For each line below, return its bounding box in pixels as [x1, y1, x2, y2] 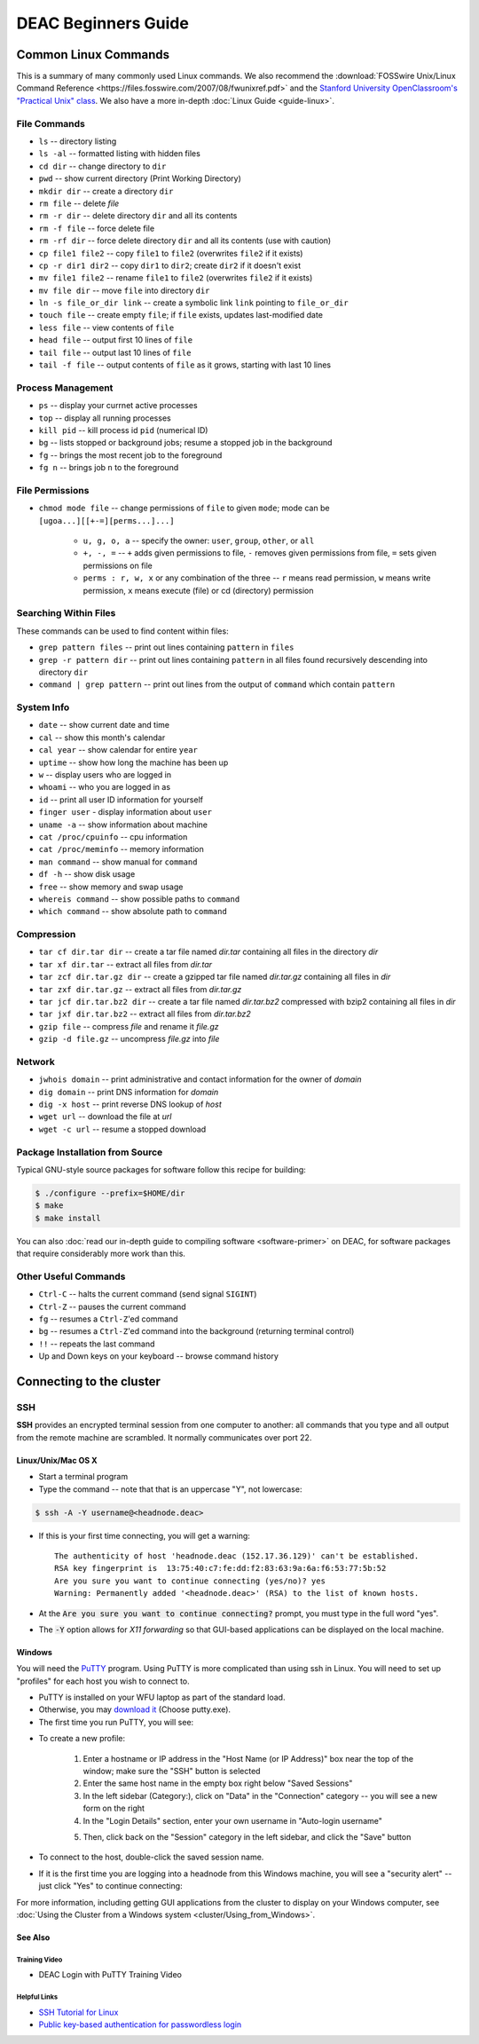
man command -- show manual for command [38, 856, 198, 867]
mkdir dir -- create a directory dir [38, 185, 174, 196]
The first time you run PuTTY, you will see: [38, 1716, 194, 1727]
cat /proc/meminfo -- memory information [38, 844, 204, 855]
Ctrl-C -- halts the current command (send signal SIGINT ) [38, 1289, 257, 1299]
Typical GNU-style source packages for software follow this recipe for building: [16, 1164, 306, 1175]
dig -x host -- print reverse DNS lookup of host [38, 1099, 222, 1109]
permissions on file [82, 560, 153, 571]
